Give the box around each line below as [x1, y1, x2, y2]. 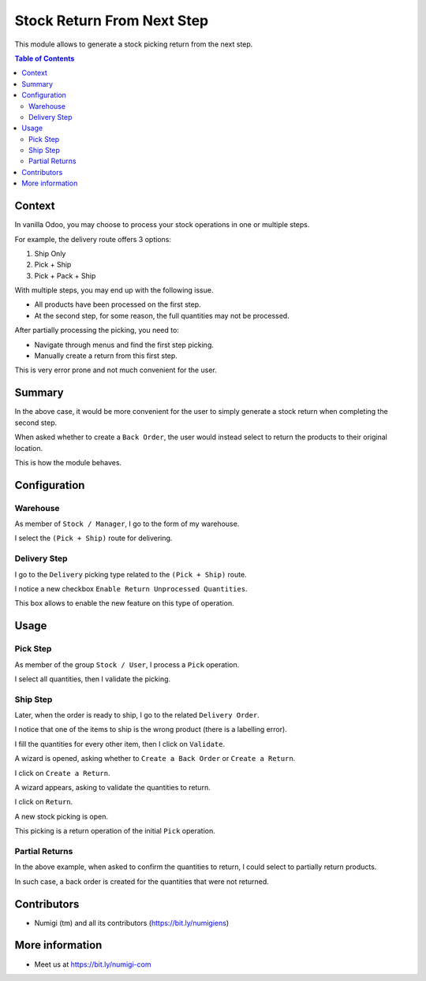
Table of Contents [14, 54, 75, 63]
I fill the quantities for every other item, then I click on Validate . [14, 739, 225, 748]
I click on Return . [14, 797, 73, 807]
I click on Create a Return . [14, 768, 110, 778]
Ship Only [34, 248, 66, 258]
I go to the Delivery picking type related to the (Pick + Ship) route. [14, 569, 248, 579]
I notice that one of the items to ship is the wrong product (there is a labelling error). [14, 725, 287, 734]
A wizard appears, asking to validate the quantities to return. [14, 783, 211, 793]
